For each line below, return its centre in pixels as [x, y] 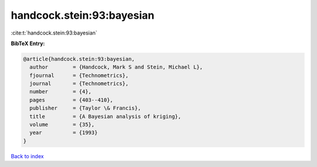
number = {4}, [61, 92]
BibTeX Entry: [28, 43]
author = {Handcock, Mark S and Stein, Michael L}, [116, 67]
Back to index [27, 156]
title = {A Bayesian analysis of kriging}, [105, 116]
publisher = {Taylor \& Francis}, [85, 108]
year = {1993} [64, 133]
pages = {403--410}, [72, 100]
